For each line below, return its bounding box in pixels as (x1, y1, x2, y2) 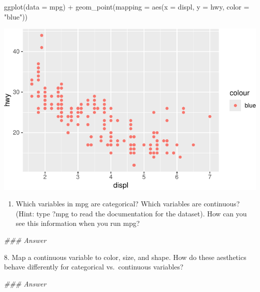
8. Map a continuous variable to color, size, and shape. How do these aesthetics (4, 251, 246, 262)
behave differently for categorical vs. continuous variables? (4, 261, 183, 272)
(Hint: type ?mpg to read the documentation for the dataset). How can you (15, 208, 247, 218)
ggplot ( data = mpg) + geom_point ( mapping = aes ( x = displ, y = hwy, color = (4, 2, 249, 12)
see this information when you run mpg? (15, 218, 140, 228)
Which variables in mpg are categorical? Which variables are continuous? (15, 198, 240, 209)
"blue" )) (4, 11, 28, 22)
